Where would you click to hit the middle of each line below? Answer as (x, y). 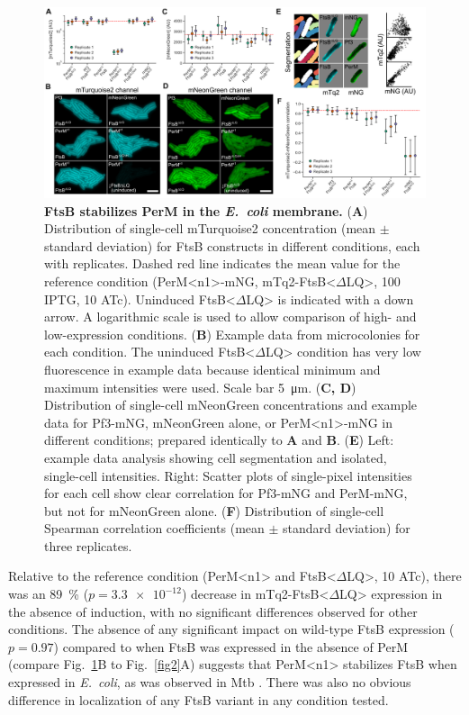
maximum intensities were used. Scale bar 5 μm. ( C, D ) (200, 387)
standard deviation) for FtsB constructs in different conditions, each (232, 245)
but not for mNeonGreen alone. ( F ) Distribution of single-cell (214, 510)
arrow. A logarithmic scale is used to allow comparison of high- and (230, 317)
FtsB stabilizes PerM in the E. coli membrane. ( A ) (206, 210)
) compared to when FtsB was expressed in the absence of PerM (231, 646)
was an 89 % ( (49, 594)
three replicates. (88, 545)
